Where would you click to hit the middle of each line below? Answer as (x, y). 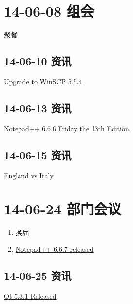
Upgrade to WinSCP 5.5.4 (43, 81)
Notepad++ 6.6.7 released (54, 248)
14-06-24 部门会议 (63, 209)
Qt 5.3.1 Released (30, 295)
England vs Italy (29, 175)
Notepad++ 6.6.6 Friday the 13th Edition (66, 128)
